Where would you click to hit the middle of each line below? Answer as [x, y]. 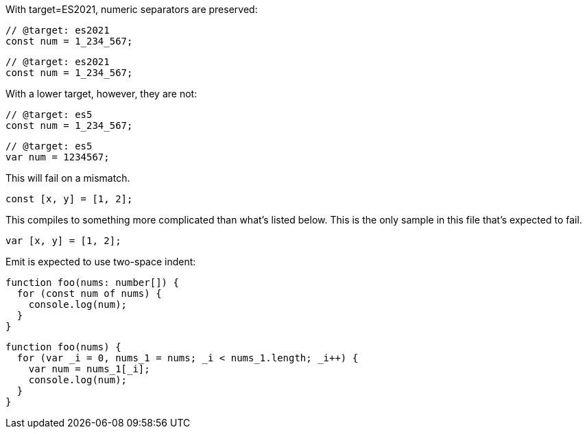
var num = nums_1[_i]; [89, 369]
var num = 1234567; [58, 157]
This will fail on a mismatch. [68, 178]
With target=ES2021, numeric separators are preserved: [132, 9]
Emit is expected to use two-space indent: [101, 262]
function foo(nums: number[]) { [92, 282]
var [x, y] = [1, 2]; [63, 241]
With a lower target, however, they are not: [101, 94]
